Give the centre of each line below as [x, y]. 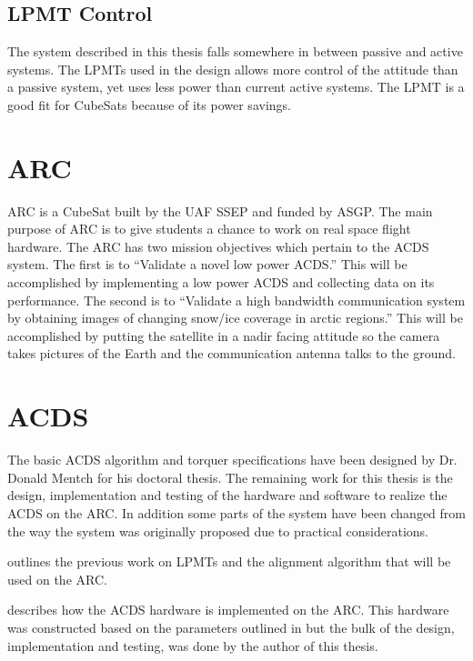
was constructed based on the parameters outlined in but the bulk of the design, [231, 627]
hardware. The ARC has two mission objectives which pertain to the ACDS [218, 246]
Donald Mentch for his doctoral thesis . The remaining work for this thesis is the [230, 477]
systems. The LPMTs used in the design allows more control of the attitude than [233, 69]
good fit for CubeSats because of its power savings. [149, 104]
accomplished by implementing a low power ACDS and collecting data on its [221, 282]
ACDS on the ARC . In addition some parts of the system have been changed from [236, 512]
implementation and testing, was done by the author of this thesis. [193, 645]
